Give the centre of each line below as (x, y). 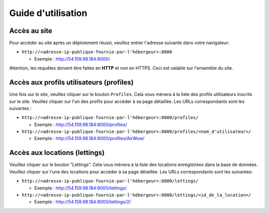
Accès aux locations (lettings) (57, 153)
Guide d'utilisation (48, 13)
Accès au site (31, 31)
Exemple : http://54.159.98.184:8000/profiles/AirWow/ (89, 138)
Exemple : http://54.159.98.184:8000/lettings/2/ (82, 202)
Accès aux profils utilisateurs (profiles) (71, 82)
